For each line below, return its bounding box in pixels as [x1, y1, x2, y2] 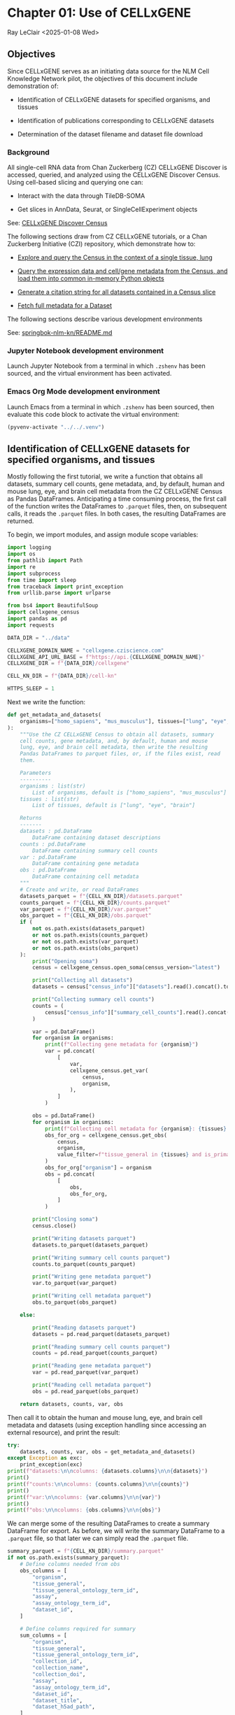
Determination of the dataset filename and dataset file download [17, 129, 204, 138]
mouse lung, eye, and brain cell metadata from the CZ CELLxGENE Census [7, 488, 222, 496]
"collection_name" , [32, 1665, 90, 1672]
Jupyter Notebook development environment [7, 346, 164, 355]
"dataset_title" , [32, 1697, 83, 1704]
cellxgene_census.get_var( [69, 1067, 149, 1074]
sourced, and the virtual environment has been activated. [7, 369, 172, 378]
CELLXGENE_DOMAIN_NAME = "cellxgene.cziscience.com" [7, 647, 164, 654]
